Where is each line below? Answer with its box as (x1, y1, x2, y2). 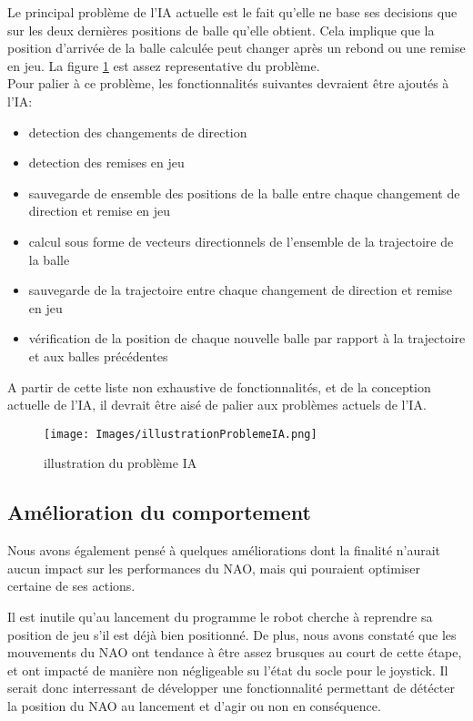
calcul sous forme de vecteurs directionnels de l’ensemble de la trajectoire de (28, 231, 454, 250)
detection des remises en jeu (28, 153, 185, 172)
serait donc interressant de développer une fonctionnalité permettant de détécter (7, 678, 456, 697)
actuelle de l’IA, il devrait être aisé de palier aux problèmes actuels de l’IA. (7, 395, 427, 414)
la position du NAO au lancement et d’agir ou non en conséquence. (7, 696, 381, 715)
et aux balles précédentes (28, 346, 168, 365)
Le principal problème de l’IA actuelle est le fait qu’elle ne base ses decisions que (7, 3, 458, 21)
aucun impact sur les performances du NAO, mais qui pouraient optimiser (7, 558, 421, 577)
